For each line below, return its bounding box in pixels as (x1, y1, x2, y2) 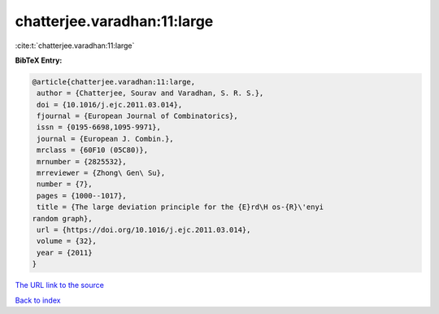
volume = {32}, (37, 237, 98, 246)
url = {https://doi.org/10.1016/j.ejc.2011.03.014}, (37, 225, 251, 234)
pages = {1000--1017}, (37, 191, 128, 200)
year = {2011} (37, 248, 93, 257)
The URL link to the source (15, 281, 105, 290)
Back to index (15, 295, 61, 305)
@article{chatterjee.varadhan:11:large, (32, 77, 195, 86)
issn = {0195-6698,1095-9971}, (37, 123, 162, 132)
